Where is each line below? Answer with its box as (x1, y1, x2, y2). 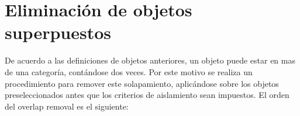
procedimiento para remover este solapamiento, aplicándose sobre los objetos (5, 77, 279, 89)
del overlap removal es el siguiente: (5, 100, 129, 112)
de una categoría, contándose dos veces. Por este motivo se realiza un (5, 65, 253, 78)
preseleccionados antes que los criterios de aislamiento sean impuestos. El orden (5, 89, 289, 101)
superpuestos (5, 20, 112, 44)
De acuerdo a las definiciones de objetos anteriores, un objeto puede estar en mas (5, 54, 295, 66)
